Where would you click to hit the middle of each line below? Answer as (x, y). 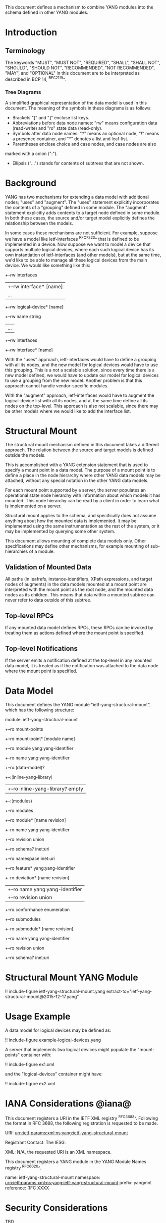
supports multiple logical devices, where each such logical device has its (80, 249)
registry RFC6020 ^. (23, 1167)
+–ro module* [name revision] (35, 820)
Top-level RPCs (29, 615)
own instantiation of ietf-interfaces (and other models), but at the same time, (83, 255)
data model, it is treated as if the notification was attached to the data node (82, 665)
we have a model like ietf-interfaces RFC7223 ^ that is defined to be (72, 238)
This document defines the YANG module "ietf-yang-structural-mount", (78, 704)
